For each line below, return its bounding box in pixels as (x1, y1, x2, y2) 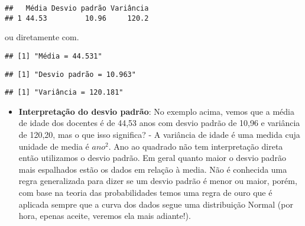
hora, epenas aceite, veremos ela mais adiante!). (18, 209, 191, 222)
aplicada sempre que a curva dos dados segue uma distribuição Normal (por (18, 198, 293, 210)
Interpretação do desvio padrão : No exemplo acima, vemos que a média (18, 105, 294, 117)
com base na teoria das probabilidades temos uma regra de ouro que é (18, 186, 272, 199)
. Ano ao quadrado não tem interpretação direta (108, 140, 283, 152)
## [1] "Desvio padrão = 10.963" (5, 70, 136, 79)
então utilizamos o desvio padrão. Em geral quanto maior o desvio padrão (18, 151, 286, 164)
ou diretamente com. (5, 31, 79, 43)
